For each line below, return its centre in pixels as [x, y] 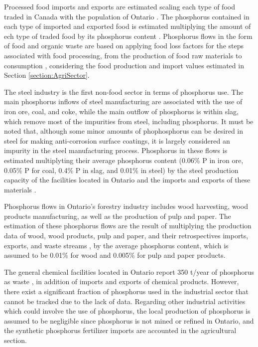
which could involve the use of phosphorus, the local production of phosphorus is [127, 311]
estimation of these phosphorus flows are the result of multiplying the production [128, 226]
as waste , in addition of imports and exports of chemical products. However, [122, 281]
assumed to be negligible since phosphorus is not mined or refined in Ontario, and [129, 320]
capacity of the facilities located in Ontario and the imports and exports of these [127, 180]
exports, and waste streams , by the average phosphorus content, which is [116, 245]
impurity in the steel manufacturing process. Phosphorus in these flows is [116, 150]
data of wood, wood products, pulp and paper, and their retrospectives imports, [126, 236]
